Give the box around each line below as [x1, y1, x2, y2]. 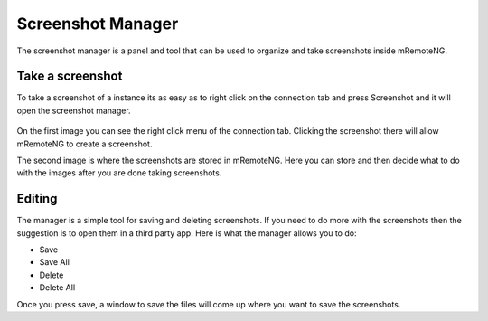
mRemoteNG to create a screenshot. [16, 138, 153, 149]
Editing [16, 191, 58, 207]
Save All [39, 257, 70, 268]
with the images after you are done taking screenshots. [16, 167, 222, 178]
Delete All [39, 282, 76, 293]
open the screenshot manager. [16, 105, 131, 116]
